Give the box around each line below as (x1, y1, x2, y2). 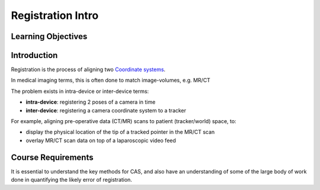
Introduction (11, 50, 58, 60)
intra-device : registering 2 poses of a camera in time (25, 98, 156, 106)
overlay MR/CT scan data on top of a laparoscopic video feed (25, 137, 176, 144)
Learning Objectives (11, 31, 88, 41)
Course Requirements (11, 152, 94, 162)
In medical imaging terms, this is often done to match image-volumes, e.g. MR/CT (11, 77, 210, 84)
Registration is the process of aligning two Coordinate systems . (11, 66, 166, 73)
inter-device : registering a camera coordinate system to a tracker (25, 107, 187, 114)
